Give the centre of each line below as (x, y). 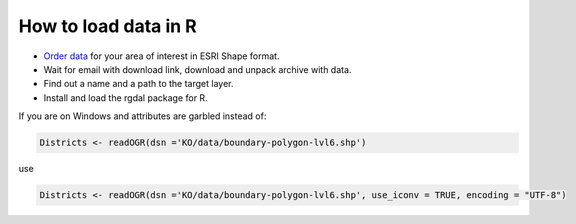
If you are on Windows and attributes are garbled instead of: (142, 116)
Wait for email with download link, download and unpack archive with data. (197, 69)
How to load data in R (107, 26)
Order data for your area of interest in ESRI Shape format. (161, 56)
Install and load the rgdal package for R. (126, 97)
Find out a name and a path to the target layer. (138, 84)
